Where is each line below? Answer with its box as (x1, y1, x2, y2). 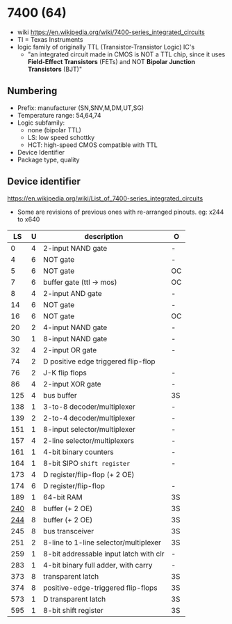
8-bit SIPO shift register (42, 458, 131, 468)
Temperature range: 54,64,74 (17, 111, 101, 119)
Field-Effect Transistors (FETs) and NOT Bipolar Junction (27, 57, 196, 65)
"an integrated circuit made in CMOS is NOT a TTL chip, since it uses (27, 50, 226, 58)
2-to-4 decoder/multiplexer (42, 413, 135, 423)
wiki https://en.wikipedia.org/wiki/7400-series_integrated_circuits (17, 28, 205, 36)
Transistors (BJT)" (27, 65, 82, 73)
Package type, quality (17, 155, 80, 164)
